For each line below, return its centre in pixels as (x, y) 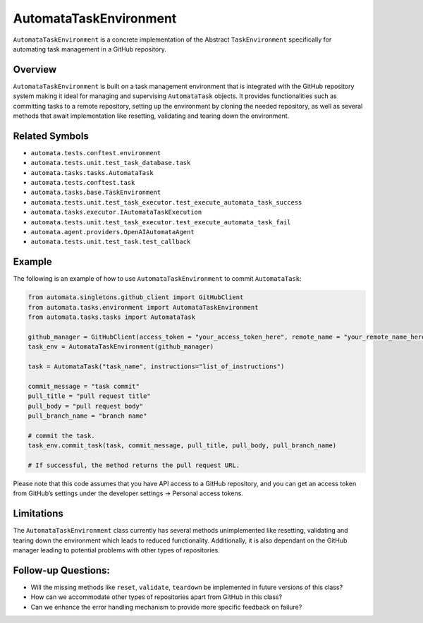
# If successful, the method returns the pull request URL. (134, 465)
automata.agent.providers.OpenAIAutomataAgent (112, 232)
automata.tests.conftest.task (83, 183)
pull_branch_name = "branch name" (87, 416)
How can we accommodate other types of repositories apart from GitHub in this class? (156, 597)
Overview (35, 69)
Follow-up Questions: (62, 570)
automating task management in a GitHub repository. (90, 49)
